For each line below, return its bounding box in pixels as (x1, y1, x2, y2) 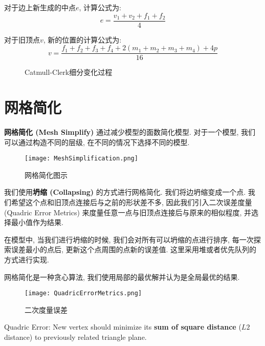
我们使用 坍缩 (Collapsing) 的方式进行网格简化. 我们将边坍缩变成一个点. (4, 187, 246, 197)
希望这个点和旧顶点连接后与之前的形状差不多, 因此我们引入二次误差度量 (11, 197, 252, 208)
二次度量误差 (25, 304, 68, 315)
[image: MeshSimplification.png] (25, 155, 138, 162)
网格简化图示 (25, 169, 68, 180)
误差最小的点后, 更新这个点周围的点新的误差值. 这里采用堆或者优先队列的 (11, 244, 257, 255)
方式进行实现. (4, 254, 49, 265)
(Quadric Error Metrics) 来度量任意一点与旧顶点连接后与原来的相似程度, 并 (4, 207, 252, 217)
